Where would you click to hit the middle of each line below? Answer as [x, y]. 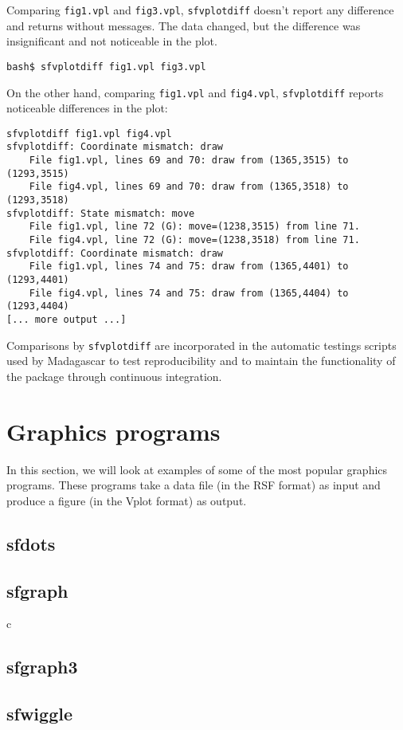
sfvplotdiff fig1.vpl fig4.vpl [89, 133]
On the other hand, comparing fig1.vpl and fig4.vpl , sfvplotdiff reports [195, 92]
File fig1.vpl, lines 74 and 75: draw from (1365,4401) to [189, 267]
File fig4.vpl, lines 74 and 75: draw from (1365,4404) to [189, 293]
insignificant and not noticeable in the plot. [112, 41]
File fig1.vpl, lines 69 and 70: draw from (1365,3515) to [189, 161]
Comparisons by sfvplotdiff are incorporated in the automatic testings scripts [201, 345]
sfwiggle [39, 714]
